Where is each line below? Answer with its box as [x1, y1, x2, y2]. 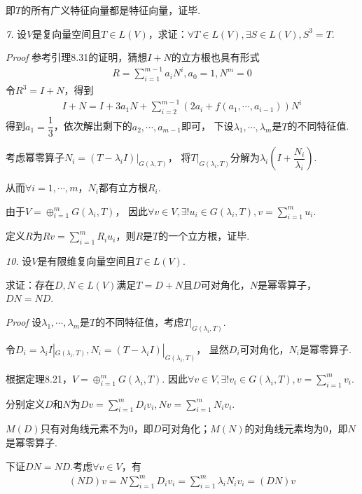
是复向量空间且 [32, 26, 102, 41]
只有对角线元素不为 [40, 421, 129, 436]
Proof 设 [6, 315, 42, 329]
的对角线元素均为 [244, 421, 323, 436]
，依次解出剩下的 [53, 118, 132, 133]
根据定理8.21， [6, 371, 72, 385]
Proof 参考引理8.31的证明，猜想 [6, 50, 148, 64]
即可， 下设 [181, 118, 234, 133]
